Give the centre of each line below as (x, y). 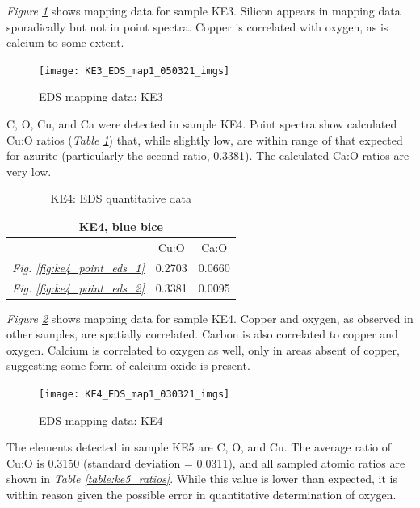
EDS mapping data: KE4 (101, 420)
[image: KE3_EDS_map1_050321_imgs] (134, 71)
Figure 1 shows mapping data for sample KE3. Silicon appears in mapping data (204, 10)
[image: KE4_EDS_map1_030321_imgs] (134, 394)
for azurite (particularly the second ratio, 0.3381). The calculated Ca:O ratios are (208, 155)
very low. (29, 171)
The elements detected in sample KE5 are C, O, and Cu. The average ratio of (199, 447)
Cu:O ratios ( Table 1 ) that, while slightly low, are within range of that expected (205, 139)
